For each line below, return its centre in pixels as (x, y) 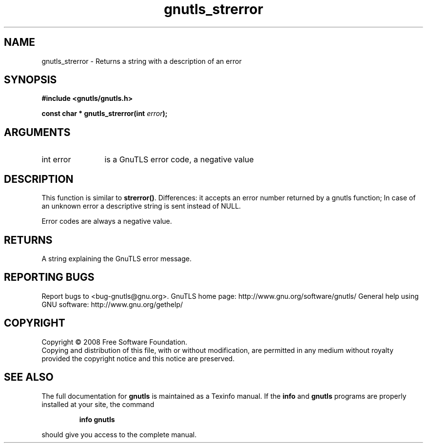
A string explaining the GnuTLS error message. (116, 258)
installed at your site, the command (98, 404)
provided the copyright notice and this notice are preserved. (138, 358)
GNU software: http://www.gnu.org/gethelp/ (112, 304)
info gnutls (97, 419)
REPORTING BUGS (49, 277)
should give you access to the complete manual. (119, 434)
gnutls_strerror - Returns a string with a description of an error (142, 61)
